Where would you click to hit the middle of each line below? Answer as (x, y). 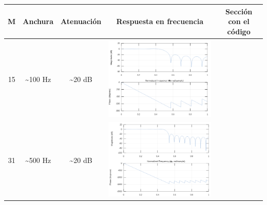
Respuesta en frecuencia (160, 21)
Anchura (38, 21)
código (239, 31)
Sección (239, 11)
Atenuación (81, 21)
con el (239, 21)
